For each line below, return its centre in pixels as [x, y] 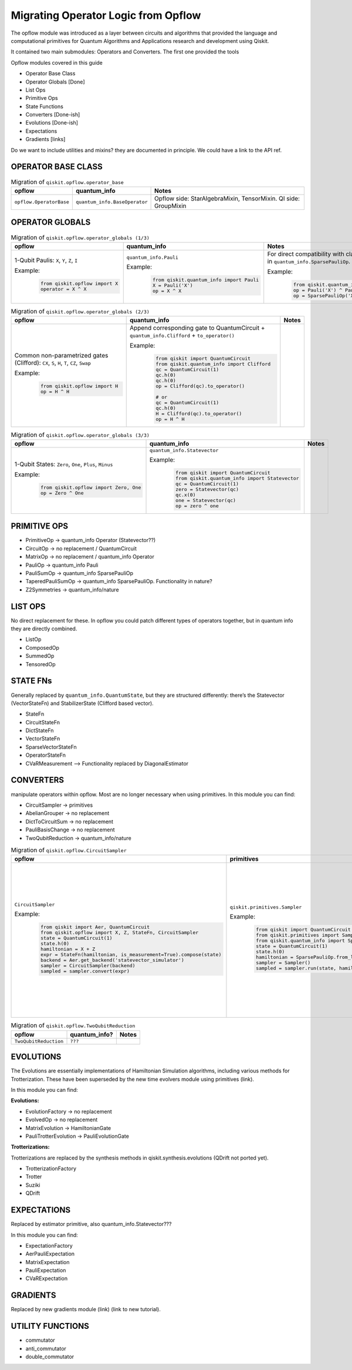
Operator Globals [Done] [55, 82]
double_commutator [50, 1357]
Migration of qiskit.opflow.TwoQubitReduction [73, 1025]
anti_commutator [46, 1348]
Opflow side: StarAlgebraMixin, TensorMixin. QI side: [227, 198]
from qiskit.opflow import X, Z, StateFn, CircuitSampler [119, 932]
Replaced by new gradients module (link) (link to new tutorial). [86, 1309]
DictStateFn [40, 731]
